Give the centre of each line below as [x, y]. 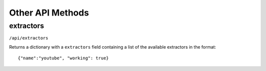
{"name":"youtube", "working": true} [64, 58]
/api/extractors [29, 38]
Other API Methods [49, 13]
